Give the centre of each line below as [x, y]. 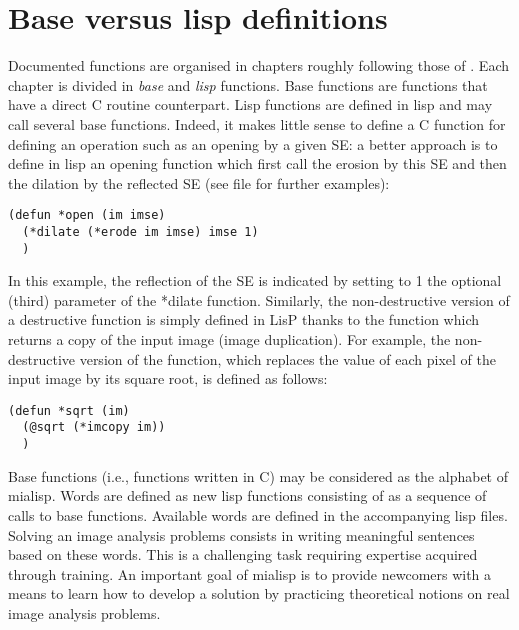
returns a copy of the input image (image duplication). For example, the [229, 339]
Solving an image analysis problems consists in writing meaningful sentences [241, 534]
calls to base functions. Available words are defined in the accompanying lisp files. [258, 514]
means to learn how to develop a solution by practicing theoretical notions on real [259, 593]
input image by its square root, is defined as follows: [168, 378]
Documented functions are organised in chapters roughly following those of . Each [258, 65]
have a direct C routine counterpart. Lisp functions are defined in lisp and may [250, 104]
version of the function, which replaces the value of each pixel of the [287, 358]
